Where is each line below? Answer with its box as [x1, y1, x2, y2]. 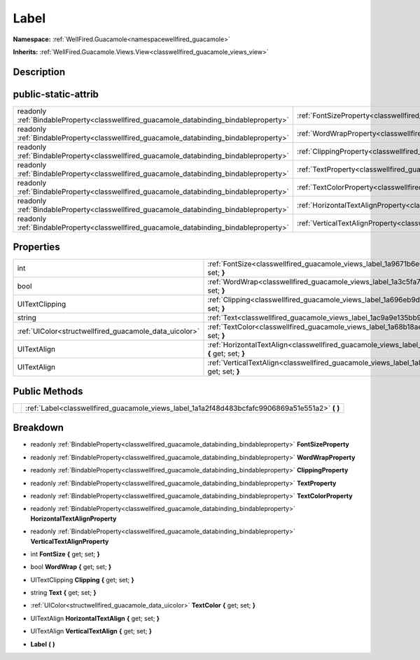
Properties [13, 241, 60, 253]
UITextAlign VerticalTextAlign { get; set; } [30, 627, 152, 636]
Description [13, 66, 66, 78]
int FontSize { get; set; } [30, 549, 101, 558]
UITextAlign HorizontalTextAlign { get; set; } [30, 614, 160, 622]
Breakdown [13, 422, 64, 434]
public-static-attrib [13, 88, 99, 100]
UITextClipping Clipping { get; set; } [30, 575, 134, 584]
